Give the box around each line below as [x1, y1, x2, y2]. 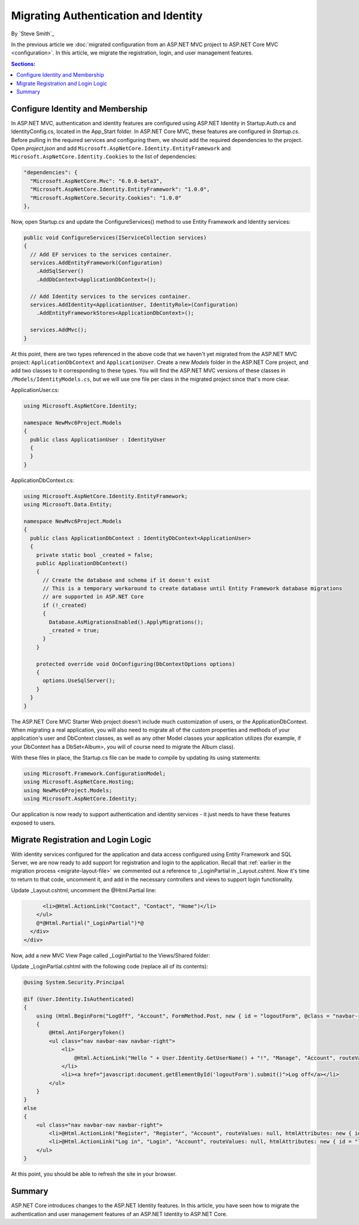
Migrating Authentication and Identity [11, 9, 203, 22]
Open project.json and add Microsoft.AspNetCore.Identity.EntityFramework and [11, 145, 231, 152]
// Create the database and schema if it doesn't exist [42, 576, 210, 583]
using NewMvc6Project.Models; [23, 787, 112, 794]
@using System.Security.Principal [23, 979, 125, 986]
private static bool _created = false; [36, 552, 154, 558]
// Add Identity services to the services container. [30, 293, 191, 300]
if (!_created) [42, 601, 87, 609]
